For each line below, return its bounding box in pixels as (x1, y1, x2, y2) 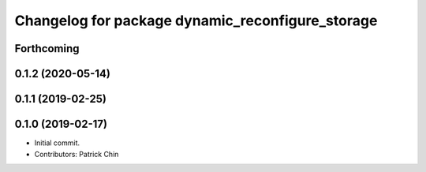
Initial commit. (34, 138, 80, 148)
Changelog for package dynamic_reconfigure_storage (14, 12, 378, 29)
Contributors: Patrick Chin (34, 149, 119, 159)
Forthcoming (14, 42, 80, 55)
